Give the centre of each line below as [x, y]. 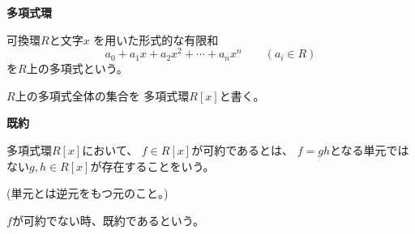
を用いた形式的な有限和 [156, 39]
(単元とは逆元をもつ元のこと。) [88, 193]
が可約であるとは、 [243, 150]
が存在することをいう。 [152, 166]
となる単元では [369, 150]
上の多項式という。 [77, 68]
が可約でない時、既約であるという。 [108, 220]
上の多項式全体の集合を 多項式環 [102, 95]
